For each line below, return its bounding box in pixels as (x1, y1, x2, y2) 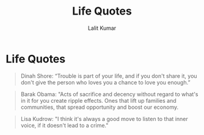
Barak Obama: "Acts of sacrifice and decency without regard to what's (20, 90, 199, 98)
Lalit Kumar (87, 24, 117, 32)
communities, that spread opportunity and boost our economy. (20, 103, 179, 111)
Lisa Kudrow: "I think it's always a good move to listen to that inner (20, 115, 189, 122)
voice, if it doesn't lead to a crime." (20, 122, 109, 129)
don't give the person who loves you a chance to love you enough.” (20, 78, 191, 86)
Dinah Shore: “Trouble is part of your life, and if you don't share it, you (20, 72, 197, 80)
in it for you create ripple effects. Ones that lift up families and (20, 97, 177, 104)
